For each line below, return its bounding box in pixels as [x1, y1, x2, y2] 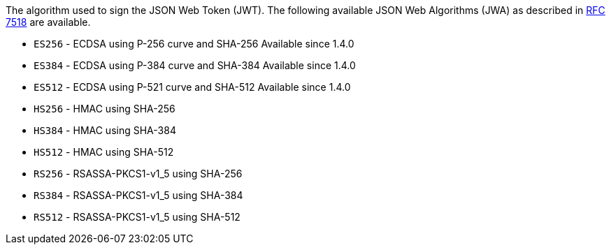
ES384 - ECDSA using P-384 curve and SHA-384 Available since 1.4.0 [34, 59, 356, 71]
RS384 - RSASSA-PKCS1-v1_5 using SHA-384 [34, 189, 243, 201]
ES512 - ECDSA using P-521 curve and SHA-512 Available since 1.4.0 [34, 81, 351, 93]
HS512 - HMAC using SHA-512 [34, 146, 174, 158]
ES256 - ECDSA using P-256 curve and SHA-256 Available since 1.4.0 [34, 38, 354, 50]
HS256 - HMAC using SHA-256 [34, 103, 175, 115]
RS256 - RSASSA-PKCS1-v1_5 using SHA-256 [34, 168, 243, 179]
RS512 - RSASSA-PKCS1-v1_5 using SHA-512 [34, 211, 240, 223]
